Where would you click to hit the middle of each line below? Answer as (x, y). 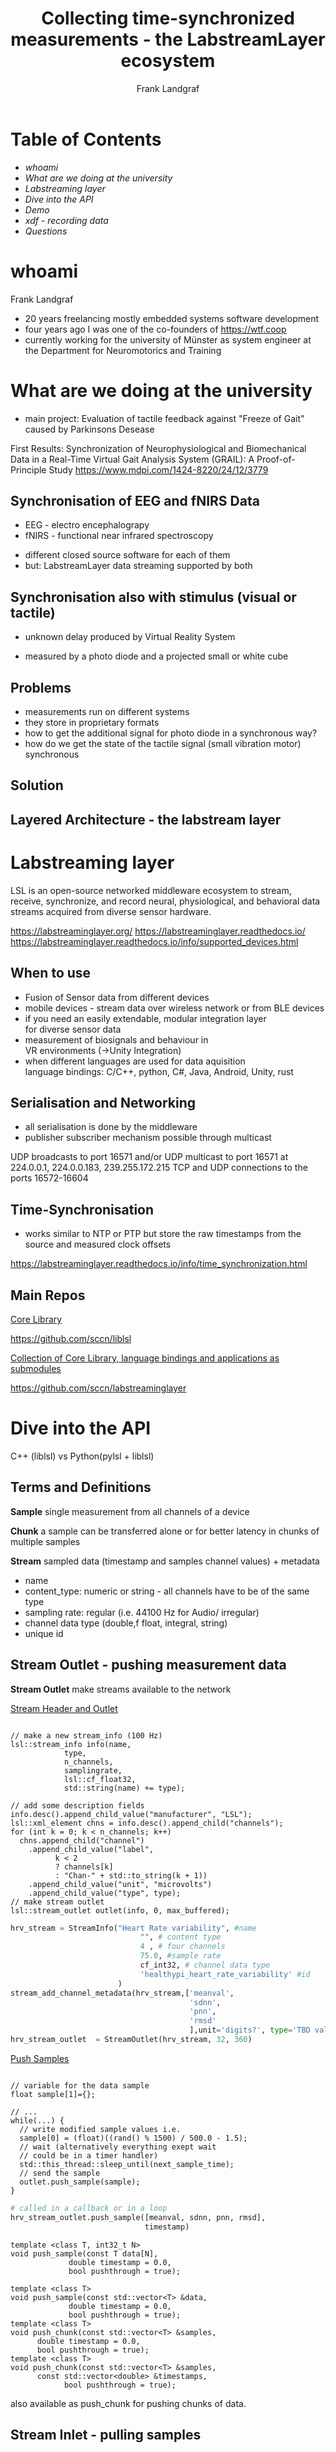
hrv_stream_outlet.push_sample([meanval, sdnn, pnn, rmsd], (138, 2217)
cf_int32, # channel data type (205, 1965)
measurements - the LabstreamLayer (168, 39)
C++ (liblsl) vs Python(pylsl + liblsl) (82, 1456)
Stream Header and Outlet (64, 1708)
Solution (37, 785)
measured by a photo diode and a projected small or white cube (156, 656)
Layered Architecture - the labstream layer (146, 819)
